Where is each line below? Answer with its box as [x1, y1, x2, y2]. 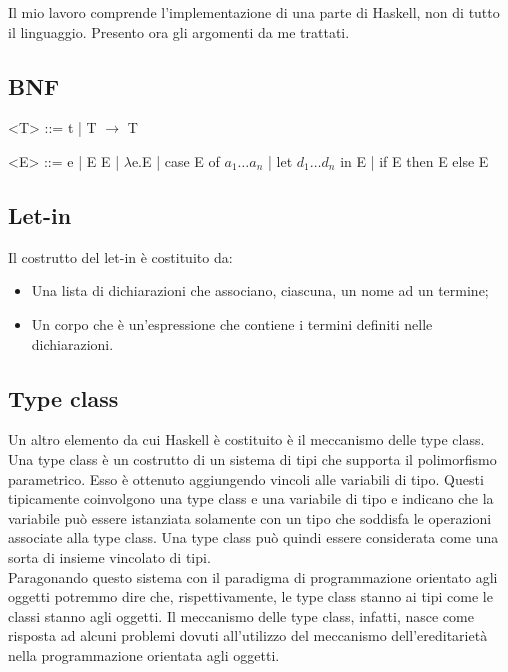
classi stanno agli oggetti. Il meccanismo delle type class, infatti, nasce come [8, 605, 474, 626]
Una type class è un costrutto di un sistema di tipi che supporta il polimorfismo [8, 448, 497, 469]
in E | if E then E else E [340, 150, 489, 171]
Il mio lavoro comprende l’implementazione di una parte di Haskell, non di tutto [8, 2, 500, 22]
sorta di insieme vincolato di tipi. [8, 546, 211, 567]
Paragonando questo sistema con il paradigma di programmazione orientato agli [8, 566, 498, 587]
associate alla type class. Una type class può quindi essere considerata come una [8, 527, 499, 548]
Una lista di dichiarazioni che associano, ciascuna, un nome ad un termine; [31, 280, 489, 301]
